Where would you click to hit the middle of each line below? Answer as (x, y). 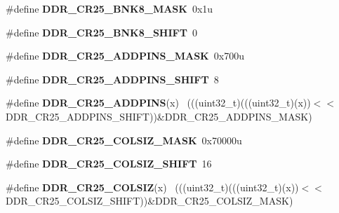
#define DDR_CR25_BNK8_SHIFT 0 (101, 32)
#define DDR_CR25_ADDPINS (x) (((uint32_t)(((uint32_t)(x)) (158, 103)
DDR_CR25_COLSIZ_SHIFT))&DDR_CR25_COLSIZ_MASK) (149, 201)
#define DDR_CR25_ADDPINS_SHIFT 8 (112, 79)
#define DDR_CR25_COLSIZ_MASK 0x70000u (124, 140)
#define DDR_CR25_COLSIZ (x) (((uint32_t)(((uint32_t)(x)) (152, 187)
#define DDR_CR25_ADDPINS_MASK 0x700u (125, 56)
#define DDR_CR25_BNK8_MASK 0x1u (109, 8)
